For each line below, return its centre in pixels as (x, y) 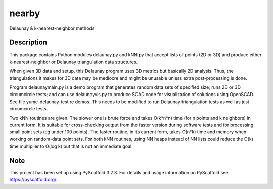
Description (28, 43)
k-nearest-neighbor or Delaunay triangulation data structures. (74, 62)
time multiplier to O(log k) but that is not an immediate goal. (71, 146)
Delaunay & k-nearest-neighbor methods (52, 28)
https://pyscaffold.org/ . (33, 180)
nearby (25, 13)
